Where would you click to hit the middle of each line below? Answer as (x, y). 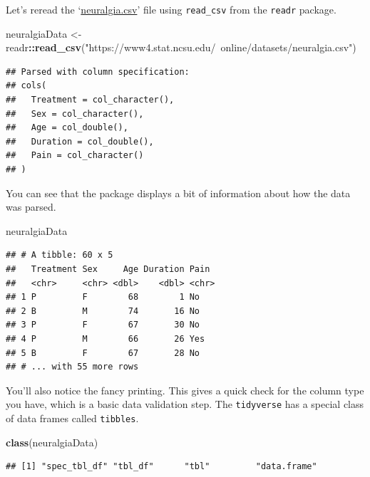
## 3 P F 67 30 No (103, 325)
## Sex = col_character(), (75, 114)
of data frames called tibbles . (72, 418)
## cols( (26, 86)
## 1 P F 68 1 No (103, 297)
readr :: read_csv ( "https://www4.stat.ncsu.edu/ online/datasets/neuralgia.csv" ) (181, 47)
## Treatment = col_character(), (90, 100)
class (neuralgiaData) (52, 442)
